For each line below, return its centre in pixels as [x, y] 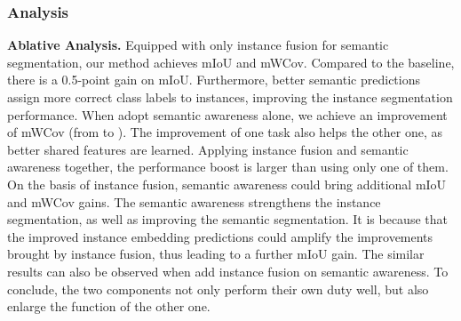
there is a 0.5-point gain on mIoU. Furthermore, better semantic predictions [214, 80]
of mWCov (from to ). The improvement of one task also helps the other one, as [225, 132]
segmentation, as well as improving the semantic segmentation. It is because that [227, 219]
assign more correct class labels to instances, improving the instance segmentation [230, 97]
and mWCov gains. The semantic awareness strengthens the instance [194, 201]
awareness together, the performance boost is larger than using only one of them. [228, 167]
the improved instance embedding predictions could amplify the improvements [220, 236]
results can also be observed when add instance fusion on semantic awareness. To [228, 271]
